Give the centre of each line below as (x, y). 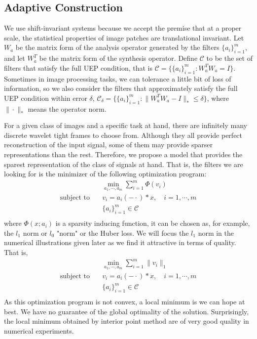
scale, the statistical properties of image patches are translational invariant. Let (124, 37)
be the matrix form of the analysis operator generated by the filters (117, 47)
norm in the (216, 233)
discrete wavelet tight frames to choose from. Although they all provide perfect (123, 135)
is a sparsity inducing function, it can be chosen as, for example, (153, 223)
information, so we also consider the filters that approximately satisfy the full (121, 88)
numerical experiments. (39, 330)
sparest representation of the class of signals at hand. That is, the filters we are (124, 164)
